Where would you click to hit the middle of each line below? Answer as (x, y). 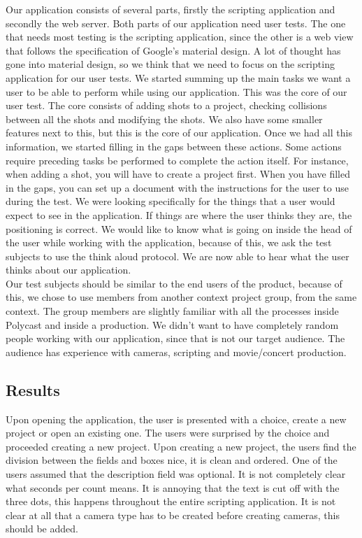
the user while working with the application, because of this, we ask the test (169, 242)
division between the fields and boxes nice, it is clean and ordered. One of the (172, 460)
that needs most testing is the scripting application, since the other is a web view (180, 37)
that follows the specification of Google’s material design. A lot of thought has (173, 50)
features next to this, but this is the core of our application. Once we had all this (179, 133)
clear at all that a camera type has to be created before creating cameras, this (173, 515)
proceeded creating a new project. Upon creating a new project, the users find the (181, 446)
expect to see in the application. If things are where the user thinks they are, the (179, 214)
